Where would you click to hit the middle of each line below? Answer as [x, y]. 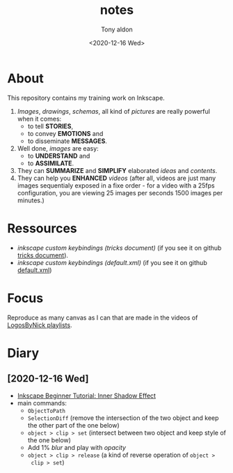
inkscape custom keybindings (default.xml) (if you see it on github [112, 262]
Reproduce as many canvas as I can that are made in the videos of [103, 317]
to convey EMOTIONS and [65, 133]
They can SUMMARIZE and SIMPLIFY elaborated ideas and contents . [117, 170]
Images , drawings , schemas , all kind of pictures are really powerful [114, 111]
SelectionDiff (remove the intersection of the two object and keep [123, 418]
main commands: [42, 403]
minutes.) [31, 200]
